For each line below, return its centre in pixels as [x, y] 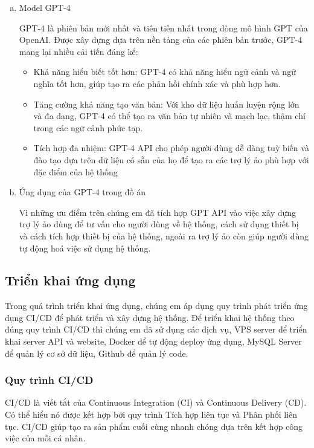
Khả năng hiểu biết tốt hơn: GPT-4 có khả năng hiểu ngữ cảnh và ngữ [165, 72]
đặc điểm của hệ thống [75, 171]
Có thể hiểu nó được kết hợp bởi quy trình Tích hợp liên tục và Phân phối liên [151, 414]
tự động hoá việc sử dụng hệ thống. [85, 248]
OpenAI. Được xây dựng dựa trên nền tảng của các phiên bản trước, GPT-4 [161, 40]
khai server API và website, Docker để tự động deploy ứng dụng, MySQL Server [153, 341]
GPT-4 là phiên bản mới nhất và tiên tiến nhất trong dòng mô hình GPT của [163, 28]
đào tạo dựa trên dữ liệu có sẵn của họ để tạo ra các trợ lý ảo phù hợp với [171, 159]
